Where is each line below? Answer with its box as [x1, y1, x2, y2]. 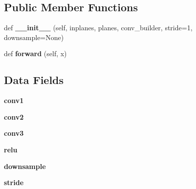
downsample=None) [4, 32, 64, 42]
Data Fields [4, 72, 64, 87]
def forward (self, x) [4, 48, 67, 59]
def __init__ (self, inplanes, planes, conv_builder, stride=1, [4, 22, 193, 33]
